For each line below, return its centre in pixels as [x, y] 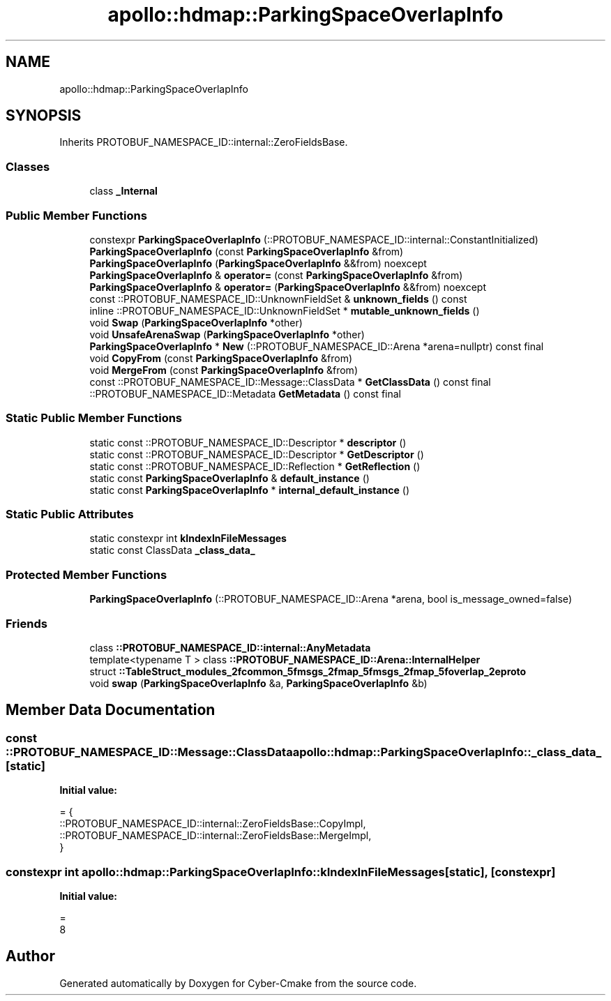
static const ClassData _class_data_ [172, 550]
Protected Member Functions [86, 574]
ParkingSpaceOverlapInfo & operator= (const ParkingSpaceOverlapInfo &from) [276, 275]
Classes [28, 166]
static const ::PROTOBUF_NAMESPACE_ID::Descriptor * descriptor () [248, 442]
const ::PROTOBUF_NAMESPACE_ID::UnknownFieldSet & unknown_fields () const [278, 299]
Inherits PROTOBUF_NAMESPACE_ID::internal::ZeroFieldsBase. [204, 142]
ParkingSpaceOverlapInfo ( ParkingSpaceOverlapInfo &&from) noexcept [258, 263]
